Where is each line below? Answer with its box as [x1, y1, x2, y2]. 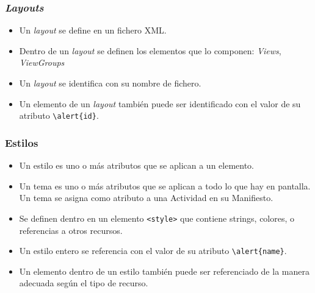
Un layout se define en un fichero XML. [19, 24, 167, 37]
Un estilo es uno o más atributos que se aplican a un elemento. [19, 159, 255, 172]
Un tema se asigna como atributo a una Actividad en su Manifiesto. [19, 191, 273, 204]
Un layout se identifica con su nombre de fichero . [19, 77, 201, 89]
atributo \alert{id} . [19, 109, 99, 122]
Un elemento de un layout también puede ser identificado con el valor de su [19, 97, 301, 110]
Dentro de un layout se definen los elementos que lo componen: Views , [19, 44, 281, 57]
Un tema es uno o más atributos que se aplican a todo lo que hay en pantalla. [19, 179, 311, 192]
